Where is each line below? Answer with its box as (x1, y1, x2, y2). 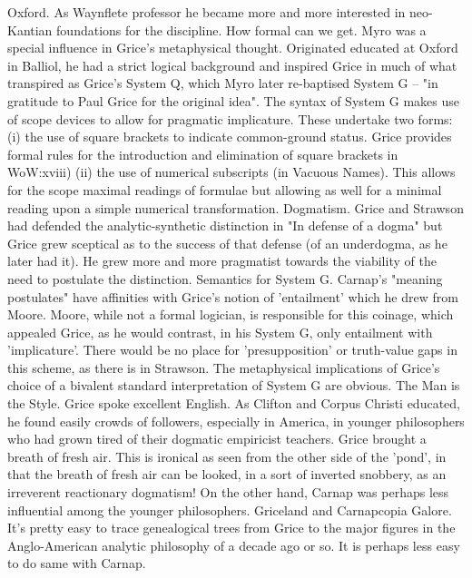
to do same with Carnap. (7, 554, 146, 573)
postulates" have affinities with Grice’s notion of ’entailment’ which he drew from (7, 287, 458, 306)
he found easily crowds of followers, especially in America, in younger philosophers (7, 411, 465, 430)
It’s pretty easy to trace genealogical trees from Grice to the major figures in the (7, 518, 456, 537)
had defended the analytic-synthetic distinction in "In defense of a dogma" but (7, 216, 443, 235)
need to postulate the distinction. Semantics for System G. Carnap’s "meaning (7, 269, 443, 288)
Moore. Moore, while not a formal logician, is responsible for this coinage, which (7, 305, 454, 324)
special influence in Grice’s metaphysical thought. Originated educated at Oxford (7, 38, 458, 57)
